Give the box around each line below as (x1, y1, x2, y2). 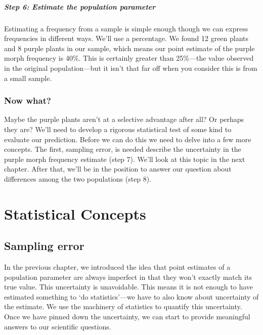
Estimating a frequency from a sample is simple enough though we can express (4, 23, 248, 33)
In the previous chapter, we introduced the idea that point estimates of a (4, 262, 231, 272)
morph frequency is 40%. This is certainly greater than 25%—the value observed (4, 53, 254, 63)
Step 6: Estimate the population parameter (4, 1, 156, 12)
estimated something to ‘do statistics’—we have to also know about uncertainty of (4, 291, 259, 302)
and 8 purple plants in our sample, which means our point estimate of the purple (4, 43, 255, 53)
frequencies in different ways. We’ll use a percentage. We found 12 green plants (4, 33, 249, 44)
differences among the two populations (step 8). (4, 173, 152, 184)
